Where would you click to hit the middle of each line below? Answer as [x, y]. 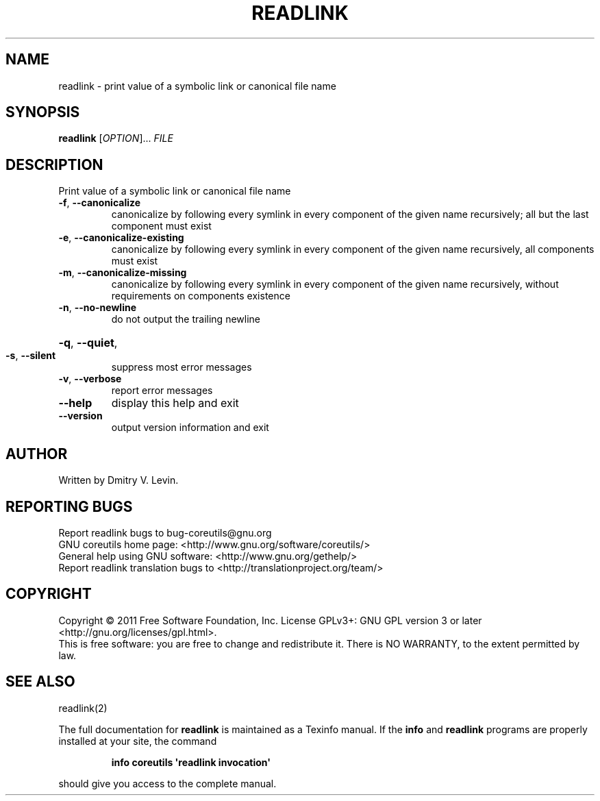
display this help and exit [175, 403]
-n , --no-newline [97, 308]
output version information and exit [190, 428]
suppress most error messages [182, 367]
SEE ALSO [40, 682]
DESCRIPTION [54, 164]
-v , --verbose [90, 379]
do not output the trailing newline [186, 319]
